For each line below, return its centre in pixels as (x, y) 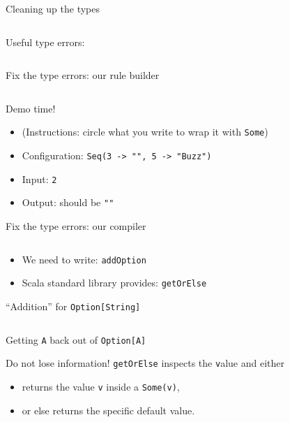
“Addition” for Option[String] (73, 306)
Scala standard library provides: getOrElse (114, 283)
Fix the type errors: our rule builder (83, 75)
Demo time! (31, 108)
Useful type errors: (45, 42)
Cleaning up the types (53, 8)
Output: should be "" (68, 202)
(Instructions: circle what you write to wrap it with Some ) (145, 132)
